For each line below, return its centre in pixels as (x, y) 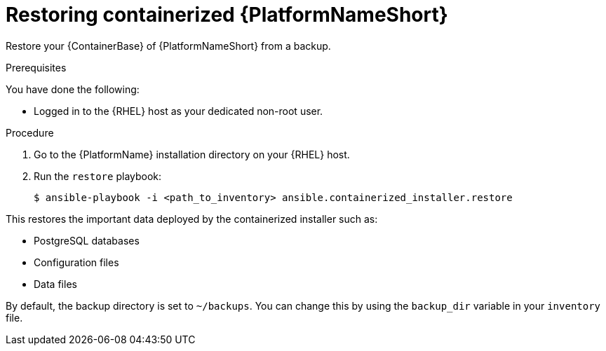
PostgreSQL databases (87, 240)
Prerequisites (36, 67)
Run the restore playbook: (98, 176)
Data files (55, 284)
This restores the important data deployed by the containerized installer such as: (192, 219)
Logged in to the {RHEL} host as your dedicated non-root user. (179, 111)
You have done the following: (73, 89)
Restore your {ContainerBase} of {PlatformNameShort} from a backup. (168, 46)
